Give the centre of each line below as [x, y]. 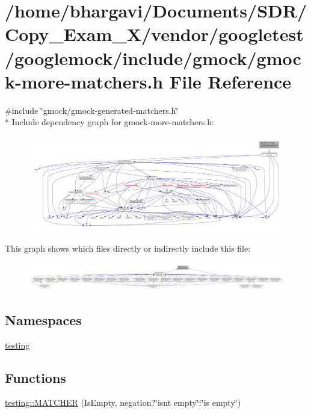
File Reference [230, 81]
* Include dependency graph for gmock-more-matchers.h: [109, 122]
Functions [35, 377]
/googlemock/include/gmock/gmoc [153, 57]
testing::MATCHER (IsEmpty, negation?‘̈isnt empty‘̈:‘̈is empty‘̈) [123, 402]
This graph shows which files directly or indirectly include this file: [128, 248]
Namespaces [43, 319]
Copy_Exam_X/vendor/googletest [154, 34]
